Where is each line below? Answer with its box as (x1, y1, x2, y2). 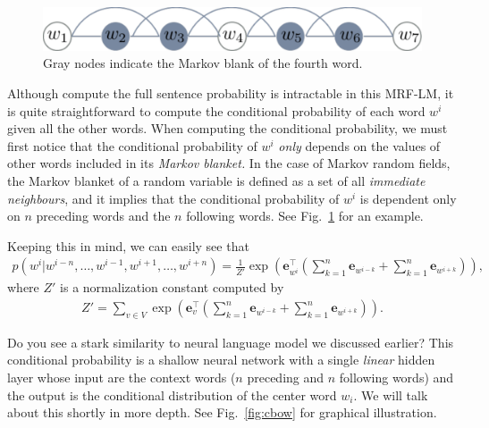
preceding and (247, 368, 325, 387)
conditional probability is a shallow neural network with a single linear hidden (7, 350, 435, 369)
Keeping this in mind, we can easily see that (7, 236, 249, 255)
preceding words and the (36, 206, 171, 225)
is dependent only (359, 189, 457, 207)
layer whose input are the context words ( (7, 368, 236, 387)
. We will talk (353, 385, 428, 404)
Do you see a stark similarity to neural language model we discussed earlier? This (7, 332, 454, 351)
